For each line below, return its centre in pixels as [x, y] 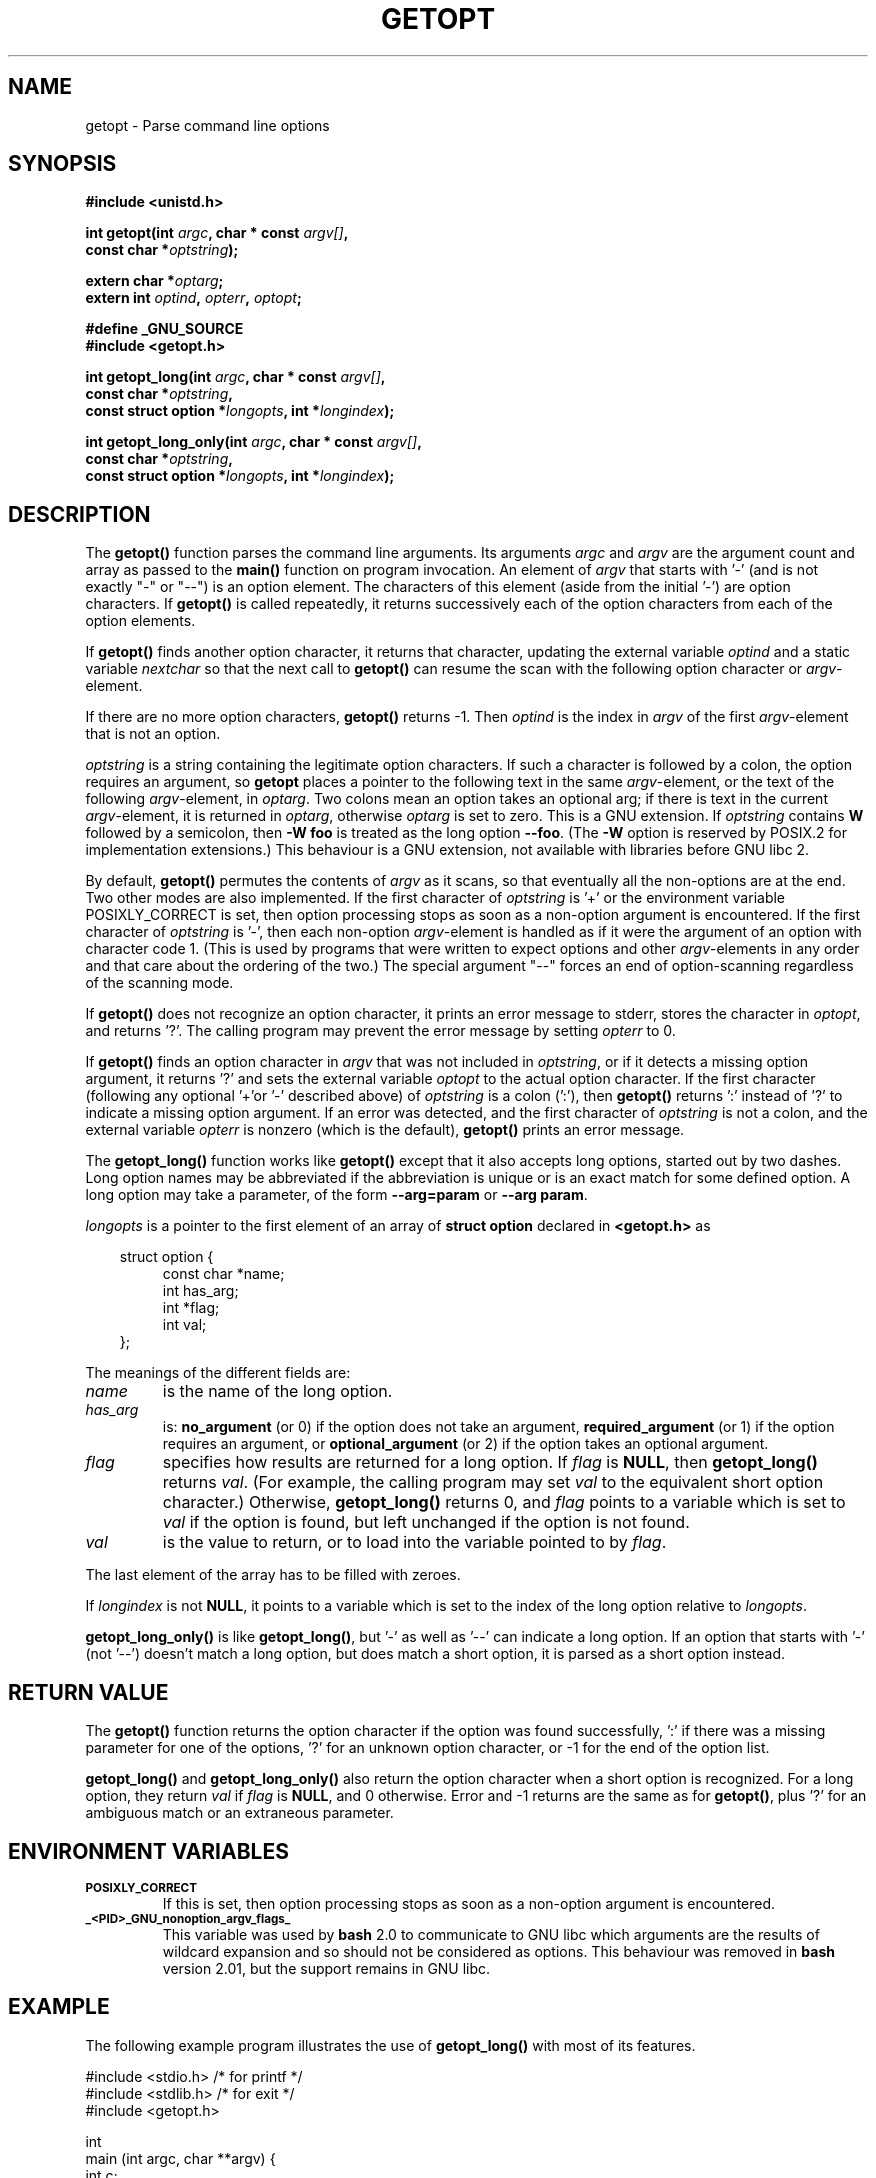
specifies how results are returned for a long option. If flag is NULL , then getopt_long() [490, 1462]
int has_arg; [200, 1291]
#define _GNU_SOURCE [164, 329]
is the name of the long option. [277, 1391]
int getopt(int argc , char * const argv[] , [217, 233]
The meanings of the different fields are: [218, 1373]
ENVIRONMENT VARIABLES [148, 1851]
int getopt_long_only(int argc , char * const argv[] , [253, 442]
